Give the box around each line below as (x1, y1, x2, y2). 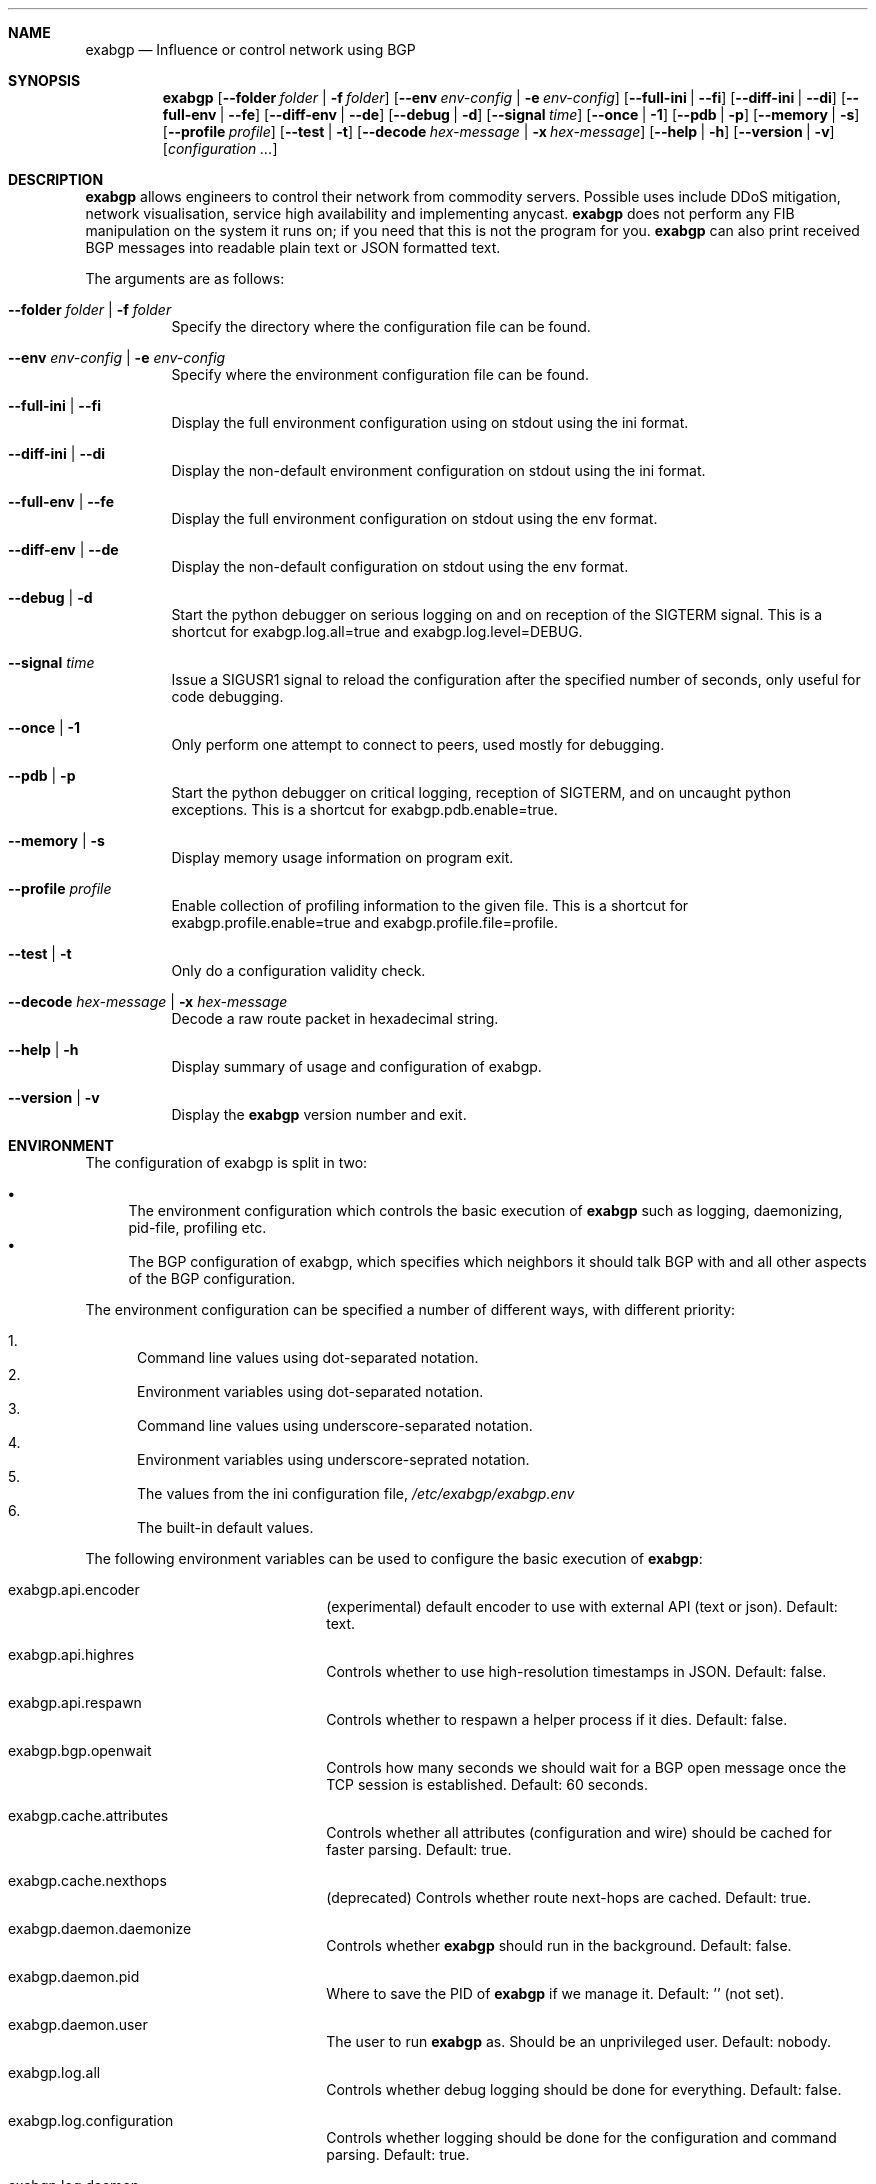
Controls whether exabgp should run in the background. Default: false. (326, 1937, 792, 1954)
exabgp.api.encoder (8, 1581, 140, 1598)
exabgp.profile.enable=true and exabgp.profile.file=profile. (171, 914, 559, 931)
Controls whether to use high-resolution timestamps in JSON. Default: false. (326, 1663, 827, 1680)
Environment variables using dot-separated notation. (137, 1383, 484, 1400)
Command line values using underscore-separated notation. (137, 1417, 533, 1434)
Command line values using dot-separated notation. (137, 1349, 479, 1366)
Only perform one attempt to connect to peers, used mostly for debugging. (171, 736, 665, 753)
